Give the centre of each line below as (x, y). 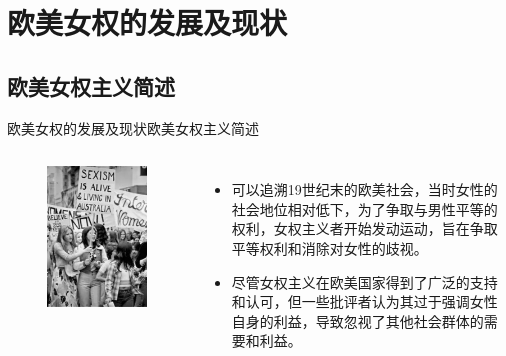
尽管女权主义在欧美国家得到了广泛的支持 (364, 281)
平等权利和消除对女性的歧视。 (329, 247)
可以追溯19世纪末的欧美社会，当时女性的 (364, 189)
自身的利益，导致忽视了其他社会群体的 (357, 320)
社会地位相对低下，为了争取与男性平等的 (364, 208)
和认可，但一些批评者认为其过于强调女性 (364, 301)
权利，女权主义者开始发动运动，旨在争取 (364, 228)
